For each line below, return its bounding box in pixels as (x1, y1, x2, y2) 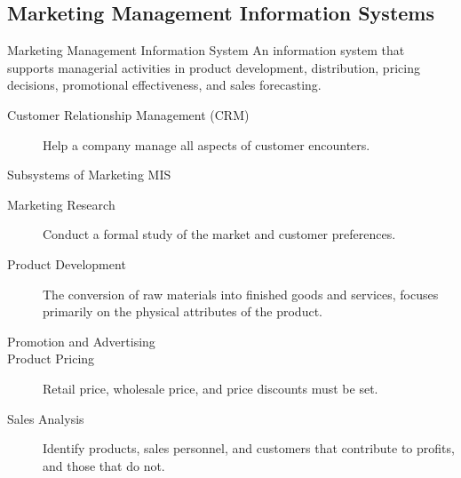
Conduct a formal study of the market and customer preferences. (43, 225, 396, 243)
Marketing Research (7, 195, 115, 213)
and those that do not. (43, 456, 165, 474)
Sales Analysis (7, 409, 84, 427)
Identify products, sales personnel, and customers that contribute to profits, (43, 439, 455, 458)
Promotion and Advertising (7, 331, 155, 350)
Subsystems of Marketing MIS (7, 165, 171, 184)
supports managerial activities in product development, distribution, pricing (7, 58, 420, 76)
